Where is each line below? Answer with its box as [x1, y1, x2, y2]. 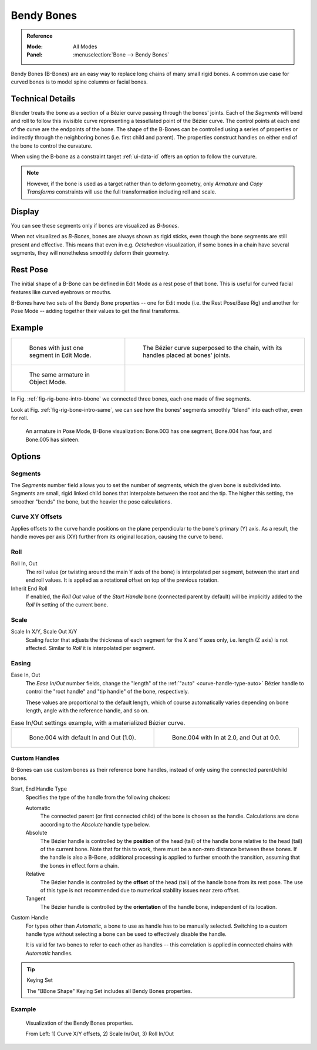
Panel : [26, 51, 43, 58]
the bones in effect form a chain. [40, 862, 120, 869]
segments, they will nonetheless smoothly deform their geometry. [11, 249, 170, 256]
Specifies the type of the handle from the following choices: [25, 794, 170, 801]
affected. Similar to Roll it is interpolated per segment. [25, 645, 156, 652]
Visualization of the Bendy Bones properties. [25, 1019, 134, 1026]
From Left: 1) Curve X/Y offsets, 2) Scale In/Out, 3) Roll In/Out [25, 1030, 174, 1038]
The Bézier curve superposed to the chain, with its [143, 344, 282, 352]
